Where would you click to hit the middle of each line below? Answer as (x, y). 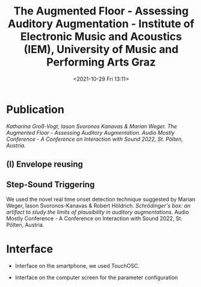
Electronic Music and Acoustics (101, 37)
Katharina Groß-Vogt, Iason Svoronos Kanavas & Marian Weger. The (92, 126)
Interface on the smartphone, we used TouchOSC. (77, 265)
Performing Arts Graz (101, 62)
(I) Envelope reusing (45, 165)
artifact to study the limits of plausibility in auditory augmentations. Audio (98, 212)
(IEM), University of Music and (101, 50)
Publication (35, 109)
